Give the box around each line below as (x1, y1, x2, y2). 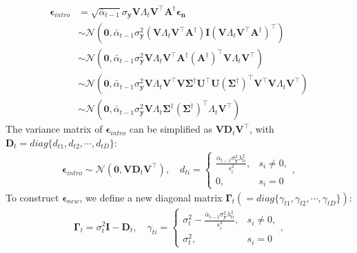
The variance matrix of (6, 122, 103, 136)
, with (249, 122, 274, 136)
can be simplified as (129, 122, 212, 136)
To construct (6, 190, 59, 204)
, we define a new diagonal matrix (79, 190, 223, 204)
